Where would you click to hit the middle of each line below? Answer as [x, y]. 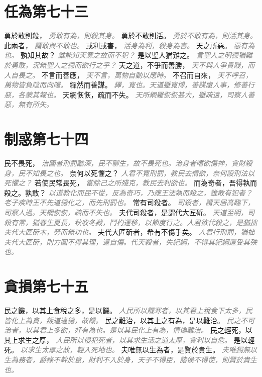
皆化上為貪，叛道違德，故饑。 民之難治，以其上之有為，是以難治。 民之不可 [129, 320]
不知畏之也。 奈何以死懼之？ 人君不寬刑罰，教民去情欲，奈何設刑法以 [140, 173]
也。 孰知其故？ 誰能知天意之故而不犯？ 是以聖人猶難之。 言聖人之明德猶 [125, 55]
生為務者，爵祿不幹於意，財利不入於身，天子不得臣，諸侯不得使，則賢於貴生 [130, 360]
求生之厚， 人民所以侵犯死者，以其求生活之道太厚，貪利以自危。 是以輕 [136, 340]
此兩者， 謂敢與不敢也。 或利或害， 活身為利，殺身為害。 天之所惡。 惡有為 [129, 45]
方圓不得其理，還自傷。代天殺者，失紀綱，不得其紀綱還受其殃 [155, 242]
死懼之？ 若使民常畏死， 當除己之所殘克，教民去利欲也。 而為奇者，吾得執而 [130, 183]
